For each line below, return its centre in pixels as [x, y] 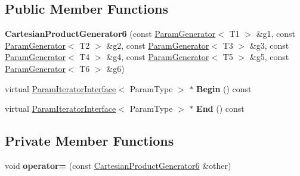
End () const [220, 109]
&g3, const [269, 45]
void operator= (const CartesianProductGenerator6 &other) [118, 165]
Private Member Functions [89, 141]
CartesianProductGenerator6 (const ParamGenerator [110, 34]
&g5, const [269, 57]
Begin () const [224, 88]
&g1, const [276, 34]
